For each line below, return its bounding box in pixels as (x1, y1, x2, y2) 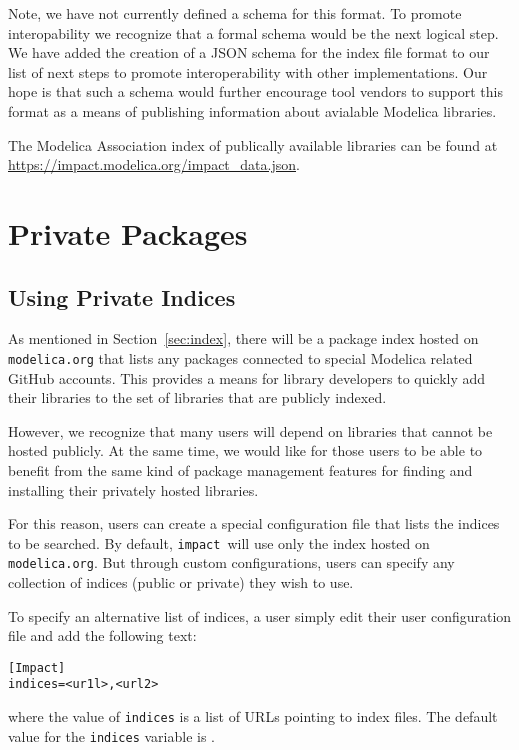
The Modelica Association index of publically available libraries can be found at (8, 134, 498, 155)
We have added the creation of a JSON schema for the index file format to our (8, 42, 490, 63)
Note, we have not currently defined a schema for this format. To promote (8, 3, 462, 23)
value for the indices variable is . (8, 725, 216, 746)
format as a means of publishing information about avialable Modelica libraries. (8, 100, 497, 121)
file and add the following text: (8, 625, 197, 646)
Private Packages (8, 212, 248, 253)
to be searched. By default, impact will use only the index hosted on (8, 532, 430, 553)
